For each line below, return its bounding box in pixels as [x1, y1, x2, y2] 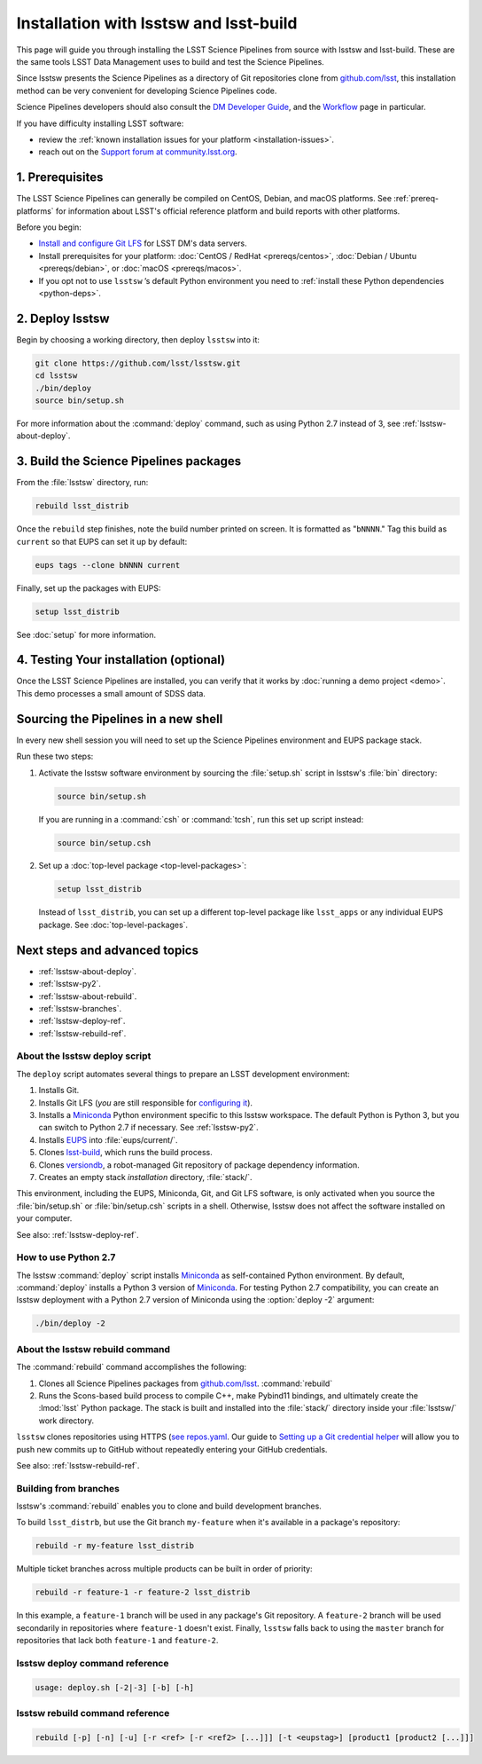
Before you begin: [16, 222, 82, 232]
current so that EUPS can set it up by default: [16, 536, 188, 547]
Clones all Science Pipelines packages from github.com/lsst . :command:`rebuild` [38, 1378, 333, 1389]
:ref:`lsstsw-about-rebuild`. [38, 990, 137, 1002]
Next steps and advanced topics [16, 942, 199, 957]
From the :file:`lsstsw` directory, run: [16, 477, 149, 488]
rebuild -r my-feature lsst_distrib [35, 1540, 195, 1551]
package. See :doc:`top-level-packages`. [38, 919, 189, 930]
